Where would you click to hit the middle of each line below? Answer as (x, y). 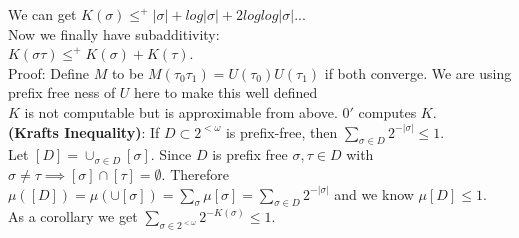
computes (387, 111)
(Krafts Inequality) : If (84, 131)
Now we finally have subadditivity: (114, 33)
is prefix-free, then (281, 131)
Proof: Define (48, 72)
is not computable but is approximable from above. (181, 111)
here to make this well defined (226, 92)
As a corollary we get (73, 216)
